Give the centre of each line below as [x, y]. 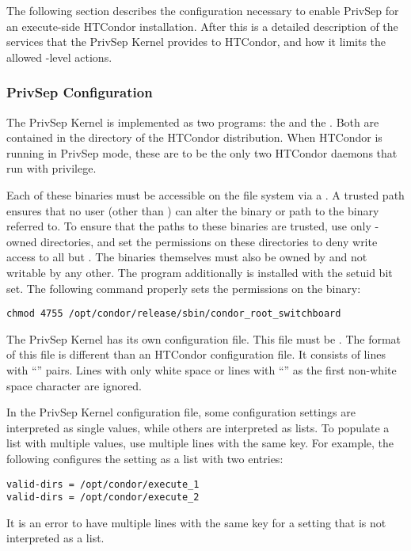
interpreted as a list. [55, 538]
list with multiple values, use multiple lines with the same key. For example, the [200, 443]
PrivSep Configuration [80, 92]
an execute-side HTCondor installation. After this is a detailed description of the [202, 26]
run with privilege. [51, 168]
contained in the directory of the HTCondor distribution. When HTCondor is [194, 137]
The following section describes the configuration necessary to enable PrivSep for [203, 10]
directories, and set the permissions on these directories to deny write [209, 241]
